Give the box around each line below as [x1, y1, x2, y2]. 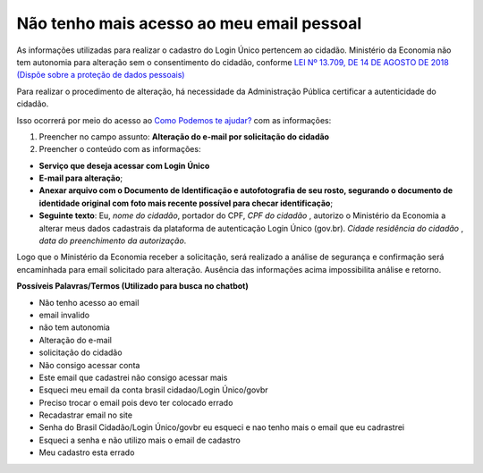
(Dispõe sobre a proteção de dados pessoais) [16, 70, 185, 80]
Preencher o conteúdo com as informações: [38, 144, 201, 155]
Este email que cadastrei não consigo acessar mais [38, 372, 228, 383]
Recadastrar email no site [38, 410, 133, 420]
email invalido [38, 309, 89, 320]
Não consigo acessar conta [38, 359, 140, 370]
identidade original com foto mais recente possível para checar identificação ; [38, 198, 334, 208]
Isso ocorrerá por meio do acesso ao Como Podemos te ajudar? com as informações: [16, 114, 332, 125]
